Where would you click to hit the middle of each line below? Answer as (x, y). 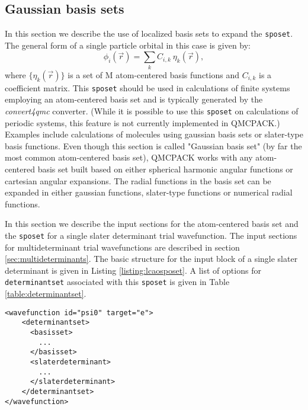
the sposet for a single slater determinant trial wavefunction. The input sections (151, 236)
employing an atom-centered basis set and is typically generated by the (134, 99)
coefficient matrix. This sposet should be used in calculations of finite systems (147, 87)
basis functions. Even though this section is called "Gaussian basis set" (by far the (153, 145)
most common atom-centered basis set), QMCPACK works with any (129, 157)
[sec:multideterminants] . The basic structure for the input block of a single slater (151, 259)
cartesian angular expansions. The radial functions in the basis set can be (138, 180)
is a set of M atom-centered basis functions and (153, 74)
